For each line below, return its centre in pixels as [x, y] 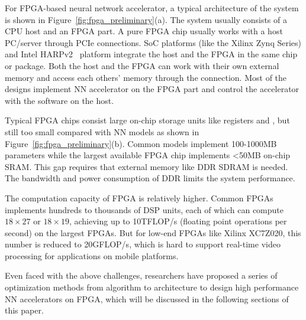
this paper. [24, 310]
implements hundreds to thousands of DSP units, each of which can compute [144, 209]
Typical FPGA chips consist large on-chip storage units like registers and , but [147, 120]
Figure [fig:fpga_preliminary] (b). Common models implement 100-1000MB [141, 143]
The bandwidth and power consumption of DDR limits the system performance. [150, 178]
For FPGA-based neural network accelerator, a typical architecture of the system [152, 8]
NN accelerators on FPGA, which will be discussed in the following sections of [147, 298]
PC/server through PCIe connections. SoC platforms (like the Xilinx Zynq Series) [153, 42]
